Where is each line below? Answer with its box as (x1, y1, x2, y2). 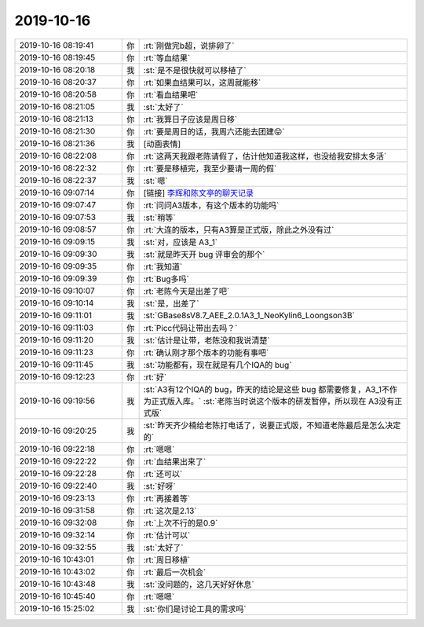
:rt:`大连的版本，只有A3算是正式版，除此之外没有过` (143, 224, 334, 235)
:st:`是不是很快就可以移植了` (143, 64, 247, 75)
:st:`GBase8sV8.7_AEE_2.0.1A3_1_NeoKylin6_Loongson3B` (143, 310, 355, 321)
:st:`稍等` (143, 212, 176, 223)
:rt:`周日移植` (143, 554, 191, 565)
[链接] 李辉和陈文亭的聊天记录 (143, 187, 254, 198)
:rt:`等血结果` (143, 52, 191, 63)
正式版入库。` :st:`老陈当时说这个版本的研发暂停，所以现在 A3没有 (151, 395, 395, 406)
